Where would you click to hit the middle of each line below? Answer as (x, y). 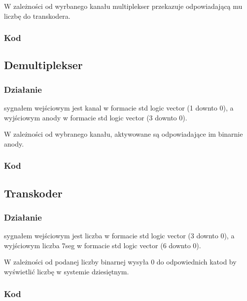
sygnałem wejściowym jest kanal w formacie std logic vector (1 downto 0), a (119, 108)
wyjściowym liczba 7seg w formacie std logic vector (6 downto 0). (103, 245)
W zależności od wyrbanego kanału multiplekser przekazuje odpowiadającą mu (123, 6)
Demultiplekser (43, 65)
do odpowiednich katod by (196, 262)
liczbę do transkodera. (37, 16)
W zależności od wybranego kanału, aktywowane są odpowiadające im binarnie (123, 134)
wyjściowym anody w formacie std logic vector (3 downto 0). (96, 117)
